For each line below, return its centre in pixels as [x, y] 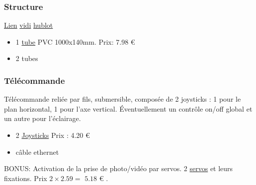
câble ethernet [37, 152]
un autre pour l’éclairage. [43, 118]
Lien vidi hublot [29, 25]
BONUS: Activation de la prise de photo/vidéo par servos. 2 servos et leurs [119, 168]
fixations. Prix [26, 178]
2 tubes [27, 58]
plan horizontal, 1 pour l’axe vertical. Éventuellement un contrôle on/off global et [128, 108]
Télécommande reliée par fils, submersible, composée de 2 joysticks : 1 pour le [123, 99]
